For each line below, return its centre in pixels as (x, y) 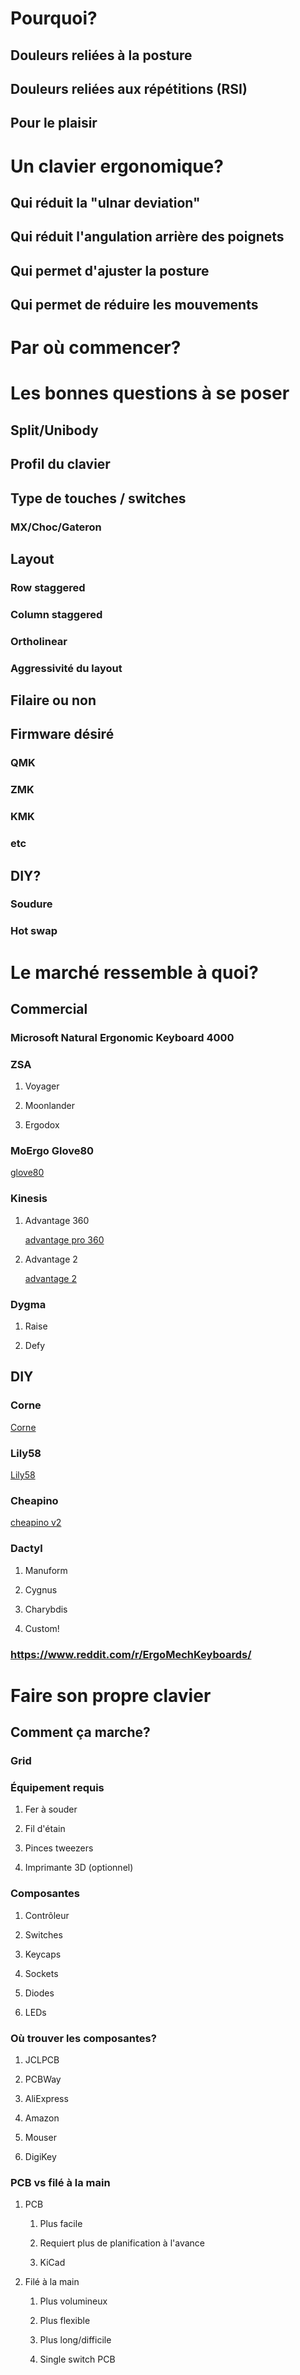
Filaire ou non (53, 700)
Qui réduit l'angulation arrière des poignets (147, 237)
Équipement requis (57, 1787)
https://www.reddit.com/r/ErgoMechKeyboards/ (131, 1654)
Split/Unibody (54, 430)
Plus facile (61, 2224)
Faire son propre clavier (111, 1695)
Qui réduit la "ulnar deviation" (105, 202)
